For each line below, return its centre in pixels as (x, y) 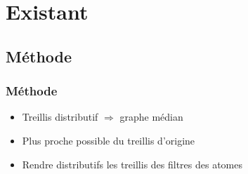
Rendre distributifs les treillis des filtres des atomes (132, 164)
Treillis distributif (60, 117)
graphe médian (151, 117)
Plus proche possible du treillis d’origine (109, 140)
